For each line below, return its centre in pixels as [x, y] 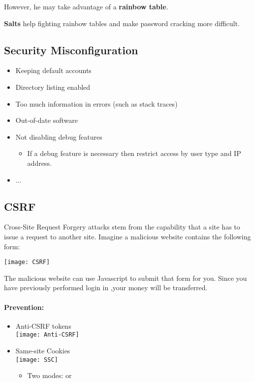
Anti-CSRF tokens [43, 325]
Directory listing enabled [53, 87]
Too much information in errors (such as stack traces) [96, 103]
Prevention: [24, 307]
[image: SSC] [37, 360]
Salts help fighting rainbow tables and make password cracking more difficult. [122, 23]
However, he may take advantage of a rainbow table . [86, 6]
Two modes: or [49, 375]
